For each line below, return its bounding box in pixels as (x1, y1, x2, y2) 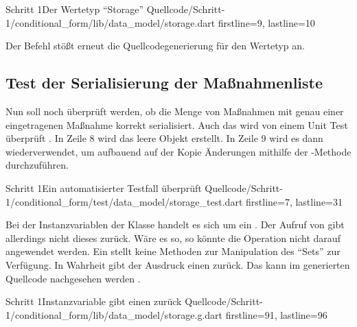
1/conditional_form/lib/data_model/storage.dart (5, 15, 216, 29)
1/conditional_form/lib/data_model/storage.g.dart (5, 307, 223, 322)
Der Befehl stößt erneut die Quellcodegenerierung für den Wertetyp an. (5, 38, 305, 53)
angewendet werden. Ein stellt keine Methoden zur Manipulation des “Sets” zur (5, 244, 341, 258)
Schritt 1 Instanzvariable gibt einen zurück (5, 294, 182, 308)
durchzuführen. (5, 158, 69, 172)
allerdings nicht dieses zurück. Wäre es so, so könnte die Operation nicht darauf (5, 230, 341, 245)
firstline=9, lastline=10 (218, 15, 315, 29)
